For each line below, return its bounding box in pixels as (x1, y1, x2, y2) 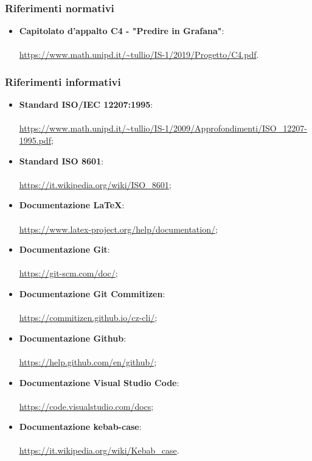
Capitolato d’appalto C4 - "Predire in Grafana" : (19, 24, 224, 37)
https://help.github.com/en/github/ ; (19, 355, 157, 368)
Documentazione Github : (19, 331, 127, 344)
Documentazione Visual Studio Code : (19, 376, 179, 389)
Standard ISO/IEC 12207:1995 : (19, 98, 153, 111)
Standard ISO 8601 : (19, 154, 104, 167)
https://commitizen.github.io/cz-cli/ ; (19, 311, 158, 324)
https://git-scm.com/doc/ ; (19, 267, 118, 280)
